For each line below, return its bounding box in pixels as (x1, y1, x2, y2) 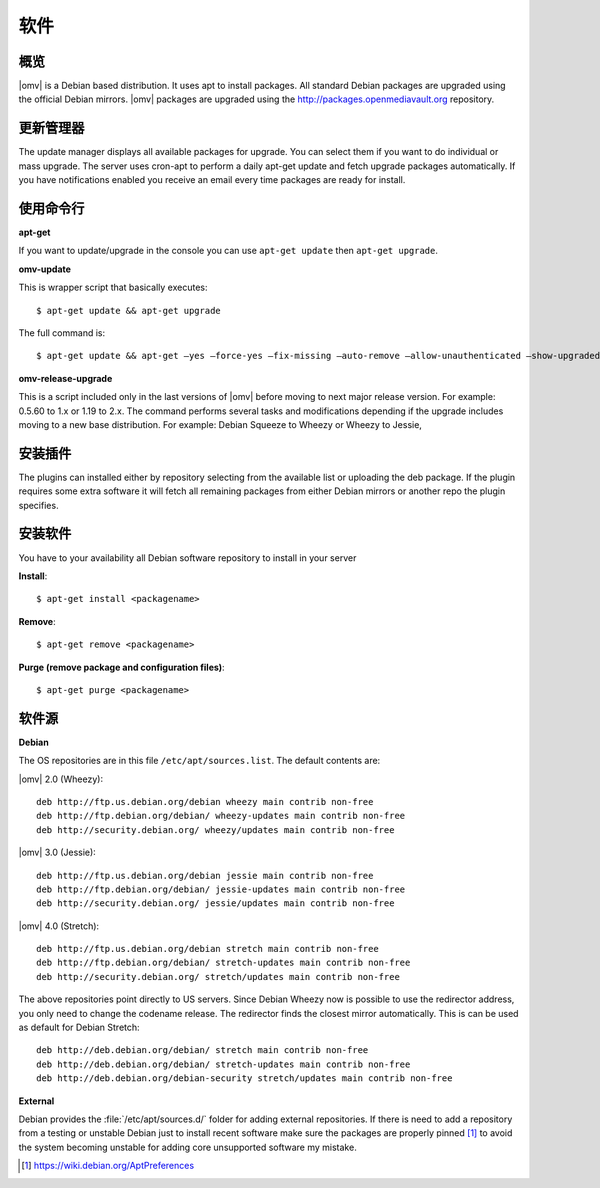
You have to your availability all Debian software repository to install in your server (18, 551, 357, 564)
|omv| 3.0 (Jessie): (18, 846, 97, 859)
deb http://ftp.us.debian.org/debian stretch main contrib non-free (36, 943, 379, 955)
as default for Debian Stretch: (18, 1021, 140, 1034)
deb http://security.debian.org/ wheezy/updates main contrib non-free (36, 824, 395, 835)
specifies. (18, 499, 59, 511)
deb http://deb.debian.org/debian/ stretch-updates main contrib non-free (36, 1058, 411, 1070)
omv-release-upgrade (18, 372, 113, 384)
